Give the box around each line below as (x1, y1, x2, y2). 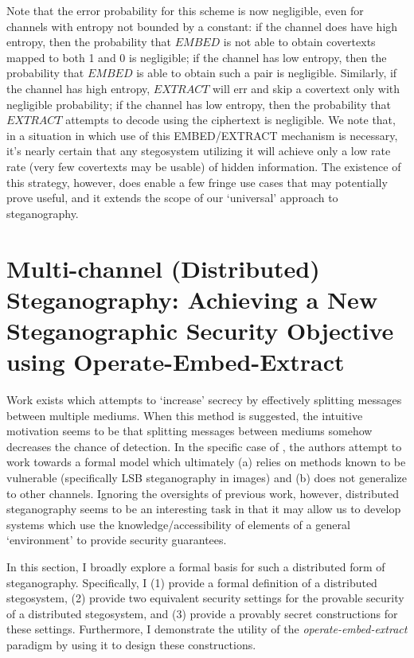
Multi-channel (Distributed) (6, 251, 320, 284)
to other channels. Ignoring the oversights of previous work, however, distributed (6, 485, 400, 501)
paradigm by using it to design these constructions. (6, 636, 256, 652)
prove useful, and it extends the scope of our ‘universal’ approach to (6, 189, 338, 206)
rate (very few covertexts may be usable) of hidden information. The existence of (6, 158, 401, 174)
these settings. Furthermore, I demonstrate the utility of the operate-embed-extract (6, 621, 408, 637)
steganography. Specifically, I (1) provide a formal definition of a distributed (6, 574, 377, 590)
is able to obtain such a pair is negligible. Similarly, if (136, 64, 397, 81)
